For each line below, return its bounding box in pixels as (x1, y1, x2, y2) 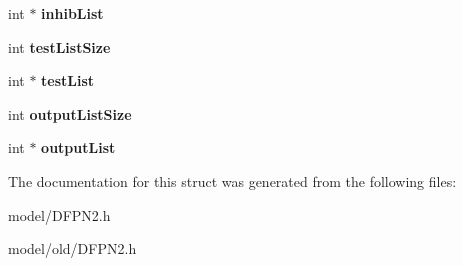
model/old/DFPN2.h (8, 238, 137, 259)
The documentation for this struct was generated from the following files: (8, 170, 457, 191)
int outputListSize (8, 103, 132, 124)
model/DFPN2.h (8, 204, 111, 225)
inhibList (41, 3, 104, 23)
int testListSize (8, 36, 111, 57)
